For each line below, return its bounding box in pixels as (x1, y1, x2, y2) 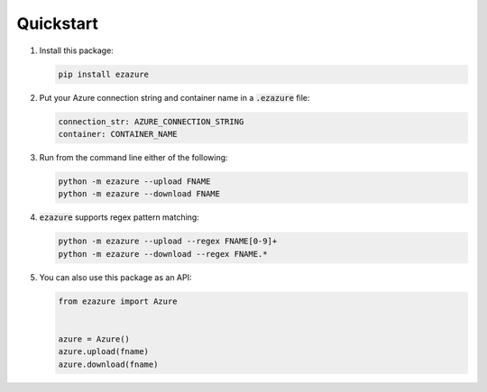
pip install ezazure (58, 68, 149, 79)
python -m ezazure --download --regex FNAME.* (58, 249, 268, 259)
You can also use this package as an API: (39, 271, 193, 283)
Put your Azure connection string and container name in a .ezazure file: (39, 92, 310, 103)
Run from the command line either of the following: (39, 151, 229, 162)
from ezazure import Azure (58, 296, 178, 306)
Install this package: (39, 45, 115, 56)
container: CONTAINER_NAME (58, 129, 178, 139)
